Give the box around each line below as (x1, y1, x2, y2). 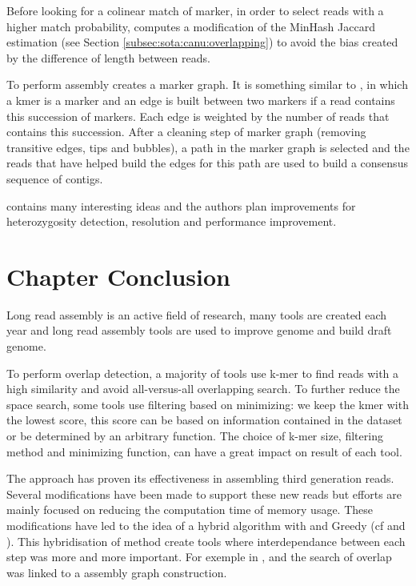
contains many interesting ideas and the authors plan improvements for (6, 197, 356, 214)
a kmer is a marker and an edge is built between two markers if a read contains (6, 91, 395, 108)
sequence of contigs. (6, 170, 103, 187)
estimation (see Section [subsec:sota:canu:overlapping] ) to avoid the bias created (6, 34, 398, 50)
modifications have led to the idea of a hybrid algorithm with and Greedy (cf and (6, 516, 406, 533)
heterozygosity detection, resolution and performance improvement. (6, 213, 337, 230)
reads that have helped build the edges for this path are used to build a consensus (6, 155, 408, 171)
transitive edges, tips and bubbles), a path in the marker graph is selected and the (6, 138, 410, 155)
